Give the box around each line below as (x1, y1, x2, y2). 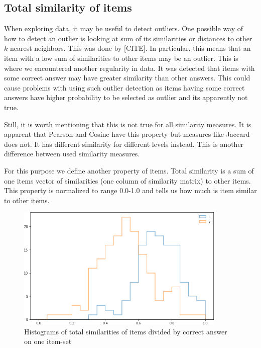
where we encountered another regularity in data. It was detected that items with (4, 62, 255, 73)
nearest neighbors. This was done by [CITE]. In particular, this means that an (10, 43, 251, 53)
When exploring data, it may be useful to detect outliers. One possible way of (4, 23, 243, 34)
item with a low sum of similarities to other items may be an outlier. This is (4, 52, 238, 63)
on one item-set (24, 336, 72, 346)
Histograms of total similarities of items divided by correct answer (24, 326, 227, 336)
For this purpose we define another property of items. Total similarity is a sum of (4, 165, 254, 176)
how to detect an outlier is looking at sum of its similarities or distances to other (4, 33, 252, 43)
